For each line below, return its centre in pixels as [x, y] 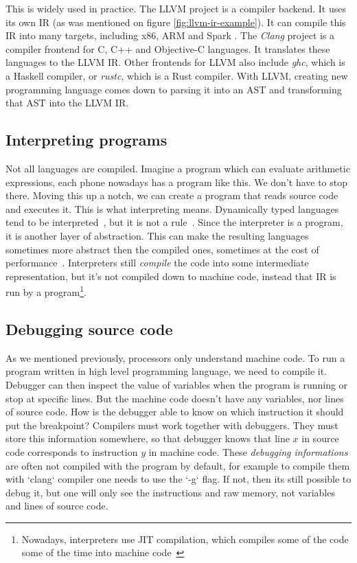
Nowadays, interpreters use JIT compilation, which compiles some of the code [185, 539]
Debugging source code [89, 329]
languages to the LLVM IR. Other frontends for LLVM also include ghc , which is [175, 62]
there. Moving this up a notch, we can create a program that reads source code [172, 195]
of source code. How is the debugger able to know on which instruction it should [175, 412]
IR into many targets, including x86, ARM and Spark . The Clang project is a [170, 35]
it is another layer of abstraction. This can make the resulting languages [157, 235]
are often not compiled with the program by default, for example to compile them [178, 465]
